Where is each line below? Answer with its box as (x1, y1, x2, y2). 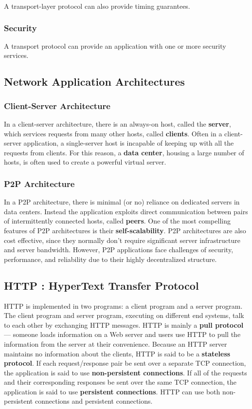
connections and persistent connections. (35, 396, 153, 406)
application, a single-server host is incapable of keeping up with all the (23, 138, 234, 148)
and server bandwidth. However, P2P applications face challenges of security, (4, 244, 234, 255)
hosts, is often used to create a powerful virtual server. (4, 157, 166, 167)
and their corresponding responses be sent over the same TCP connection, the (4, 377, 236, 387)
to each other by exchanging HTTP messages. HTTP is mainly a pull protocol (4, 319, 244, 330)
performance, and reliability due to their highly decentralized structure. (4, 254, 217, 264)
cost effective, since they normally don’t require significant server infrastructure (4, 235, 241, 245)
